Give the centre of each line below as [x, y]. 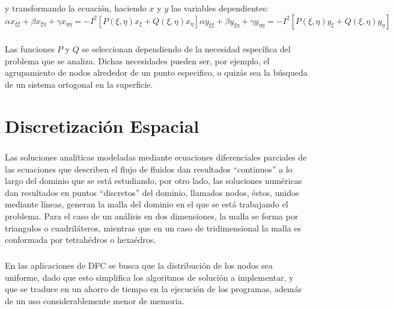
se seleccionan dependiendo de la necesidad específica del [186, 48]
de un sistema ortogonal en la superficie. [79, 84]
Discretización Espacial [102, 125]
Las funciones [30, 48]
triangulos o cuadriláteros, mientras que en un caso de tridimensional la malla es [153, 228]
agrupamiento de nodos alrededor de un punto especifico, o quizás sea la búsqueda [156, 72]
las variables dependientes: [220, 8]
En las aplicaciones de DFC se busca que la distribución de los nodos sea [139, 265]
